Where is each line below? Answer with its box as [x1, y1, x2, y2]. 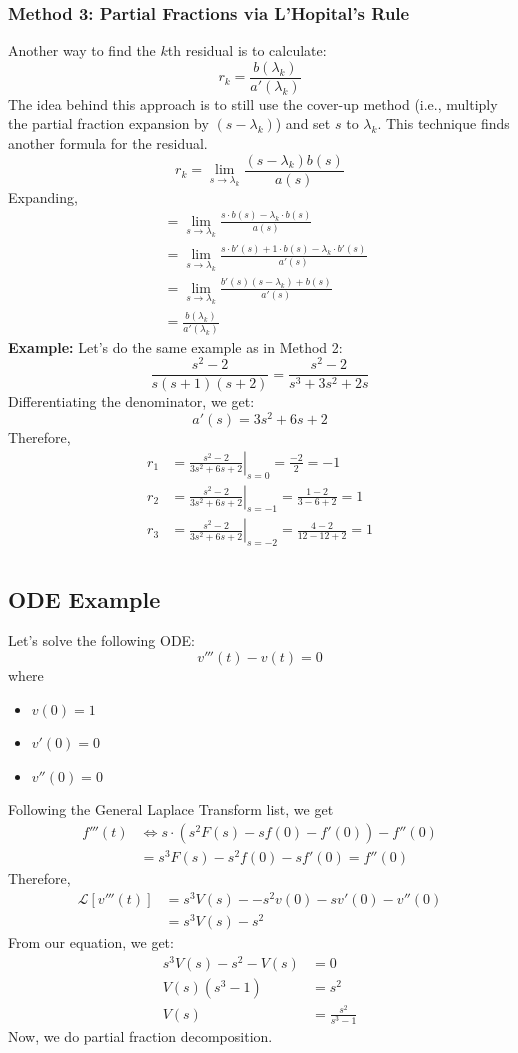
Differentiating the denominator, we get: [8, 391, 255, 412]
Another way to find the [8, 40, 156, 61]
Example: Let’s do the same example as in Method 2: [8, 336, 343, 357]
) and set [275, 113, 331, 134]
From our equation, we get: [8, 931, 174, 952]
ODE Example [8, 583, 161, 614]
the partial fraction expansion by [8, 113, 209, 134]
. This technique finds [377, 113, 510, 134]
